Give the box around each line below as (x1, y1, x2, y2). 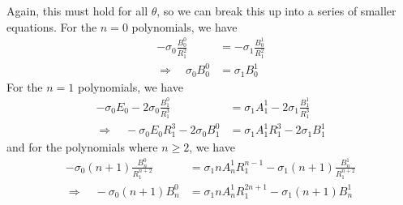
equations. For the (6, 18, 97, 35)
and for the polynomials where (6, 138, 158, 155)
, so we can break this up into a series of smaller (156, 2, 397, 19)
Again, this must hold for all (6, 2, 148, 19)
